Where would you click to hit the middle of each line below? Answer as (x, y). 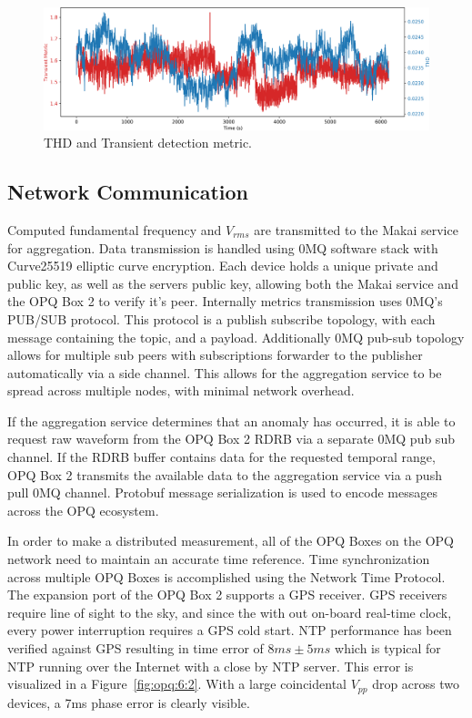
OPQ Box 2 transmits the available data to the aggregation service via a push (225, 474)
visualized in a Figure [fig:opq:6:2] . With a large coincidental (177, 684)
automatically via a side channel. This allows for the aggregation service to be (225, 372)
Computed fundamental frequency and (115, 229)
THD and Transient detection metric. (148, 143)
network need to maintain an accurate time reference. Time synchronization (219, 559)
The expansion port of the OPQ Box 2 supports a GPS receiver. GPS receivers (227, 595)
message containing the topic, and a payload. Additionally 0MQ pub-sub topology (236, 337)
